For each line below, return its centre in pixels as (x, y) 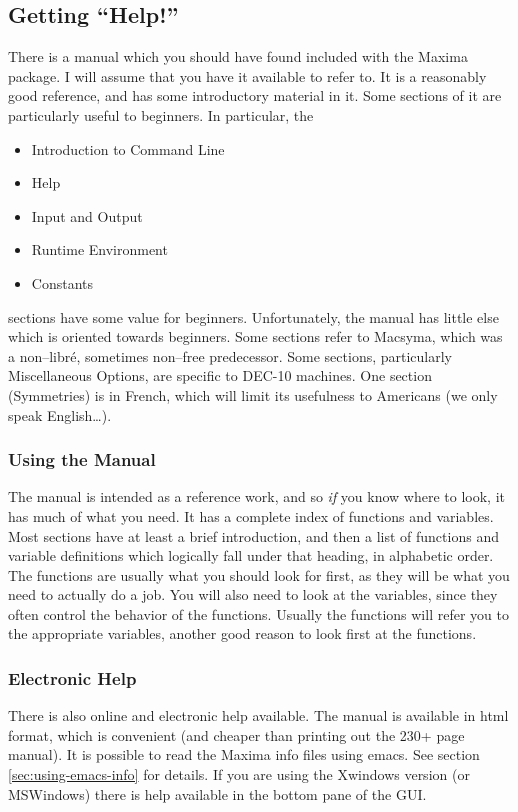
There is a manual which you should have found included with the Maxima (238, 56)
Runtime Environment (99, 249)
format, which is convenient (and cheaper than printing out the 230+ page (236, 734)
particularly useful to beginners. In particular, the (161, 114)
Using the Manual (82, 459)
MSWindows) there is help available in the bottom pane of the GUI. (217, 793)
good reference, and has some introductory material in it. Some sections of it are (255, 95)
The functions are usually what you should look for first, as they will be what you (259, 574)
